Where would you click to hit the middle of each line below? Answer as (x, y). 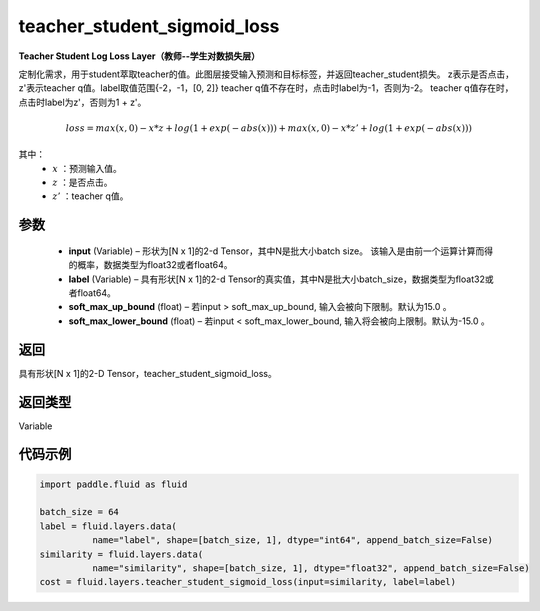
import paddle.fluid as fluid (113, 484)
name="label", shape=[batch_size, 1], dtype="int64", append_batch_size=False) (292, 540)
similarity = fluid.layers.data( (121, 554)
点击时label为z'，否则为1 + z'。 (82, 102)
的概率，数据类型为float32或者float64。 (151, 265)
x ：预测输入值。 (87, 168)
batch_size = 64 (79, 512)
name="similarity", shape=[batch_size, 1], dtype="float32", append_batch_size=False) (310, 568)
